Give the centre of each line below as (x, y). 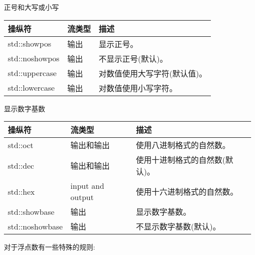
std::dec (21, 165)
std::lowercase (31, 88)
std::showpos (30, 44)
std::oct (21, 145)
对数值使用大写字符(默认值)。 (153, 73)
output (82, 197)
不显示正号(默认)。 (133, 58)
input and (87, 186)
